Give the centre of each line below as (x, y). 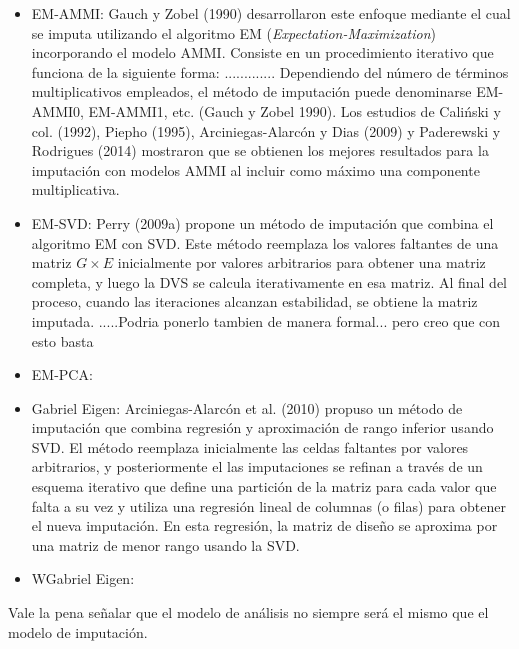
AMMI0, (57, 110)
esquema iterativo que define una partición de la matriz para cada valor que (264, 486)
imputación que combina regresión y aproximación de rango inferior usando (262, 427)
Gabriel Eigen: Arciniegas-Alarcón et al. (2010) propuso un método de (247, 407)
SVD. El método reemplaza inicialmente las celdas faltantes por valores (250, 446)
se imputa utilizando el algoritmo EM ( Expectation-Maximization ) (234, 32)
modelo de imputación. (78, 631)
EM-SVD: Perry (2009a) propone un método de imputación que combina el (262, 222)
